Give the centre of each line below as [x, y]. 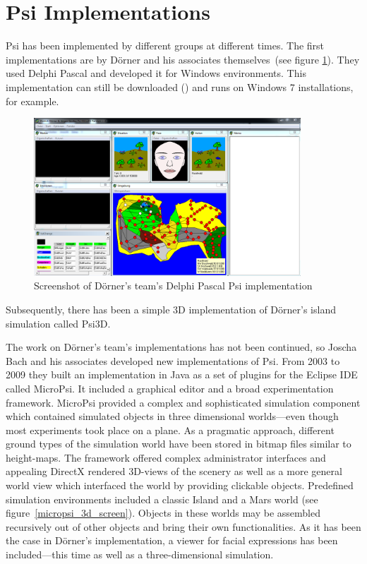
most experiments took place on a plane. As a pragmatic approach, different [170, 430]
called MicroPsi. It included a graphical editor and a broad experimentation [170, 388]
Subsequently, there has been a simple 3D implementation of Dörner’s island [171, 309]
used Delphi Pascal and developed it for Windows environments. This [156, 73]
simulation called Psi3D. [58, 323]
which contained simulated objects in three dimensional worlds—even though [172, 416]
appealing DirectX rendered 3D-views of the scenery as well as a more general [174, 471]
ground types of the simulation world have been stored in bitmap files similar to [179, 444]
